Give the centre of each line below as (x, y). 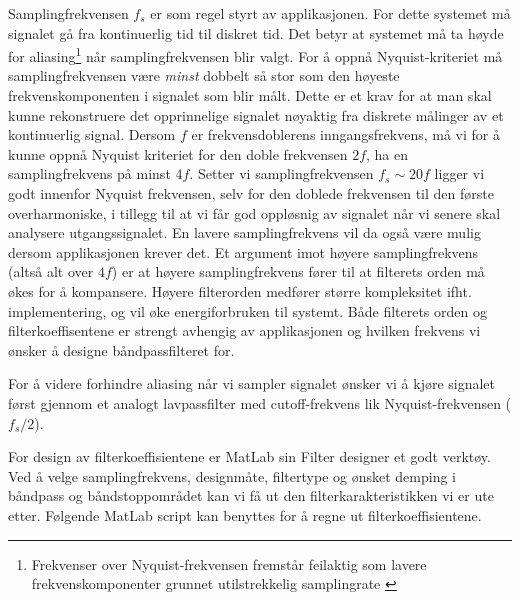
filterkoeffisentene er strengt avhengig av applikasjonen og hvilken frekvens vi (244, 330)
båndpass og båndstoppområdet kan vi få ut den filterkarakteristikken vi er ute (251, 495)
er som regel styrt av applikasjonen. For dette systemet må (330, 13)
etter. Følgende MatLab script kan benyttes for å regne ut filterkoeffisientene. (245, 514)
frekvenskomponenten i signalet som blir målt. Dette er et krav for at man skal (250, 95)
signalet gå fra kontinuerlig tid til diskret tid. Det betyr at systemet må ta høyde (256, 32)
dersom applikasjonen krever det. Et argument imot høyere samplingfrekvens (243, 251)
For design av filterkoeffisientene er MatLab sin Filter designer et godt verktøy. (249, 456)
